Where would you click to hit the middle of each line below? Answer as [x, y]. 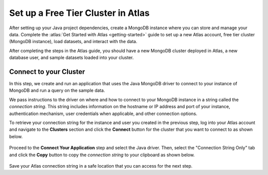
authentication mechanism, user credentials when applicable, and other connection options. [103, 114]
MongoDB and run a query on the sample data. [57, 90]
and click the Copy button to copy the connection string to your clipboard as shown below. [102, 155]
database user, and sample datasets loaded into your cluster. [71, 58]
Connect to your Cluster [47, 72]
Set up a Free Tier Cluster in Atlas [79, 13]
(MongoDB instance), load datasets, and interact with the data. [73, 42]
